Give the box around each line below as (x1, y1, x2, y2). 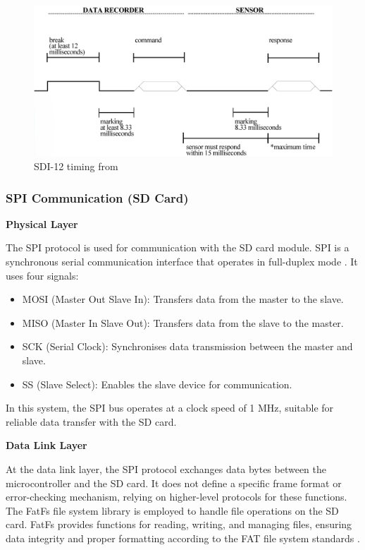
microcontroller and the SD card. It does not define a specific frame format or (6, 475, 342, 490)
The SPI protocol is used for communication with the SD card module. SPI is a (6, 240, 349, 255)
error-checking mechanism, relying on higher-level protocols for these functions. (6, 489, 347, 504)
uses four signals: (6, 268, 79, 282)
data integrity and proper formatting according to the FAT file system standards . (6, 530, 360, 545)
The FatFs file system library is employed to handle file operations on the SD (6, 503, 339, 518)
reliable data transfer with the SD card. (6, 414, 177, 429)
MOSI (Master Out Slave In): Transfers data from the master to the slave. (22, 292, 344, 306)
